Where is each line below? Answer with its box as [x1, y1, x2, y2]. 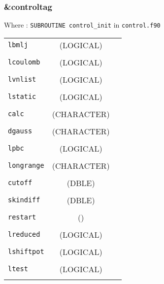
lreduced [8, 230, 40, 239]
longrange [8, 161, 44, 170]
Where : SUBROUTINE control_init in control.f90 [4, 20, 161, 30]
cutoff [8, 179, 33, 187]
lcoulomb [8, 58, 40, 66]
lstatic [8, 93, 36, 101]
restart [8, 213, 36, 221]
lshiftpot [8, 248, 44, 256]
